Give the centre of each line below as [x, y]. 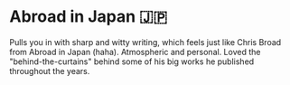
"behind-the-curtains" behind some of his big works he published [132, 61]
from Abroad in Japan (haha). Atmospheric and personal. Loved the [135, 52]
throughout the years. [50, 71]
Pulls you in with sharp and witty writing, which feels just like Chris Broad [145, 42]
